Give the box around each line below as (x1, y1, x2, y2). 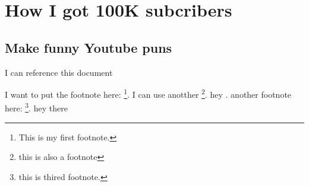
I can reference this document (5, 66, 113, 78)
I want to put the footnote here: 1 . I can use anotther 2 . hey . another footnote (5, 86, 292, 100)
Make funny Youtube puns (5, 38, 172, 56)
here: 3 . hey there (5, 100, 68, 114)
